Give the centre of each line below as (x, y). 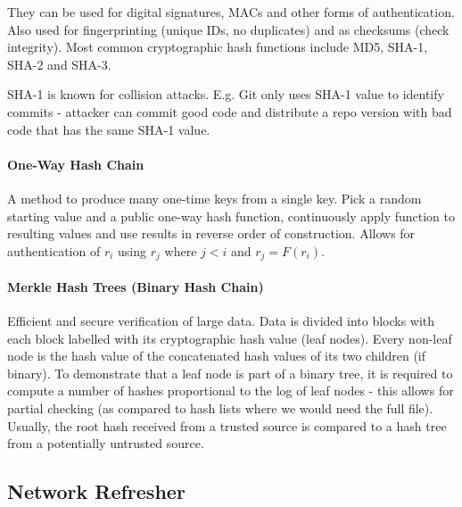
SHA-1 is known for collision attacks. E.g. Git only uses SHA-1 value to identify (226, 94)
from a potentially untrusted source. (106, 443)
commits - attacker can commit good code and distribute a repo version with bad (230, 111)
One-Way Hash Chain (76, 164)
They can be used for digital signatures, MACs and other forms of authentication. (231, 12)
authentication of (54, 250)
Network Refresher (96, 491)
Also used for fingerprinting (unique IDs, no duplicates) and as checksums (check (228, 29)
